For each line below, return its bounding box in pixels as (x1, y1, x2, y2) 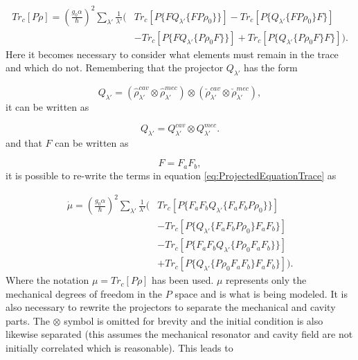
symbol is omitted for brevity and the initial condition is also (64, 313, 323, 327)
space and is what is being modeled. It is (174, 286, 348, 300)
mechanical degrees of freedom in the (6, 286, 163, 300)
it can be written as (6, 99, 89, 114)
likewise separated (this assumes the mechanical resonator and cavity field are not (6, 327, 353, 341)
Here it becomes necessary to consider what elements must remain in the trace (6, 46, 339, 61)
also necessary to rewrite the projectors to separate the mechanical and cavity (6, 300, 336, 314)
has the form (244, 60, 298, 75)
